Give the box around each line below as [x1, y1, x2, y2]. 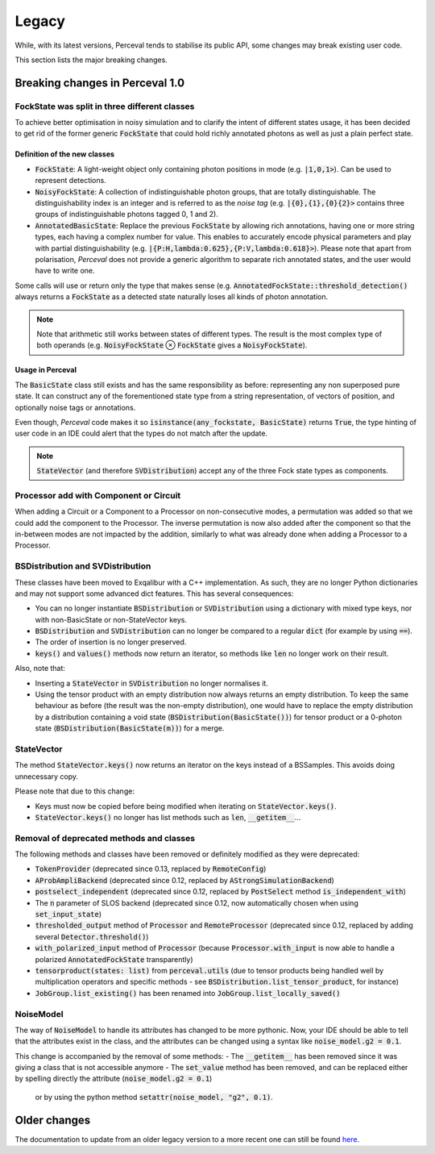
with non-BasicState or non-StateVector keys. [35, 614, 187, 624]
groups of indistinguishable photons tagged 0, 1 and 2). [35, 210, 219, 219]
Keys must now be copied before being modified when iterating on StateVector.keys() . [35, 801, 338, 810]
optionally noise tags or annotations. [14, 402, 136, 412]
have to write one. [35, 266, 96, 276]
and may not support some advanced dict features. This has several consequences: [14, 589, 294, 598]
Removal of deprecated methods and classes [14, 832, 196, 844]
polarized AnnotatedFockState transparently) [35, 954, 193, 964]
